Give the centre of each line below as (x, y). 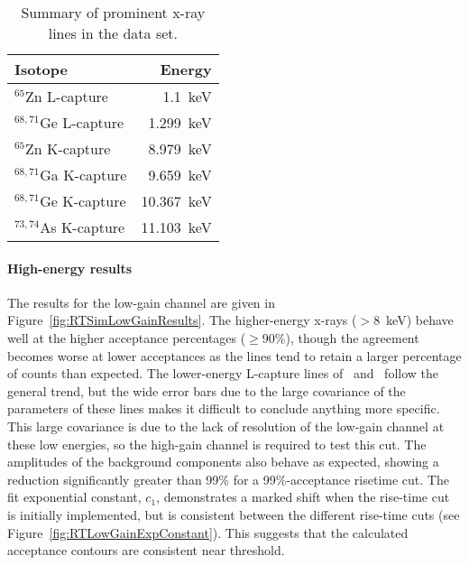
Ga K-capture (83, 175)
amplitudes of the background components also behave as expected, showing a (223, 462)
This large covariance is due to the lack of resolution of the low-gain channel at (226, 426)
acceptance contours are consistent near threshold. (146, 550)
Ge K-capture (83, 201)
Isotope (41, 69)
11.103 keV (176, 227)
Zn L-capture (67, 96)
